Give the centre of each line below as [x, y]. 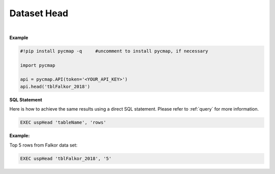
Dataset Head [39, 13]
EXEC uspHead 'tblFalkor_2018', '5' [66, 158]
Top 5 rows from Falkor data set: [44, 145]
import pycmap [38, 65]
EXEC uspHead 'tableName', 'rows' [63, 123]
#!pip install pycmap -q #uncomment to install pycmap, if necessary [114, 51]
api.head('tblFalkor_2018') [55, 86]
